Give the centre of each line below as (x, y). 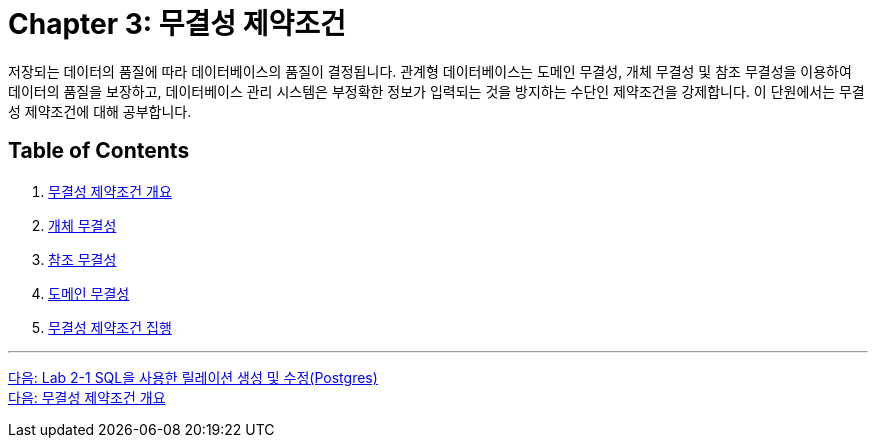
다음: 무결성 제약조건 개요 (87, 397)
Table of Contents (99, 151)
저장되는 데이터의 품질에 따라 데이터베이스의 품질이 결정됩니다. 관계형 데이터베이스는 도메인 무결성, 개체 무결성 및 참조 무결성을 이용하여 (430, 71)
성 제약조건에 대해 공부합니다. (100, 111)
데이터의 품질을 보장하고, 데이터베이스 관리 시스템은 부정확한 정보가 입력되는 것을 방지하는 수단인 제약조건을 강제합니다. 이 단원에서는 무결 (436, 91)
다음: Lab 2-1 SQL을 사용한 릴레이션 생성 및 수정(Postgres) (193, 377)
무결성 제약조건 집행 (110, 327)
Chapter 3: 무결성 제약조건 (177, 24)
